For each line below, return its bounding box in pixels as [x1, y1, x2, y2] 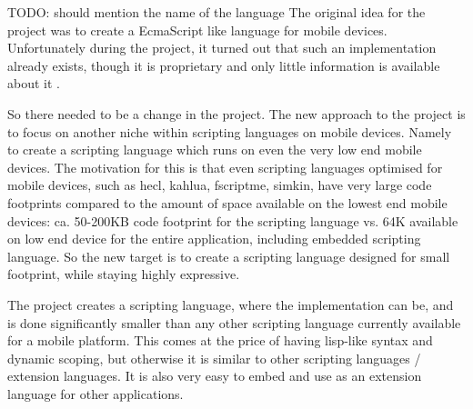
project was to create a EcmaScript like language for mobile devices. [7, 20, 387, 39]
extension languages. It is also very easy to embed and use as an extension [7, 366, 422, 385]
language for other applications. [7, 384, 184, 403]
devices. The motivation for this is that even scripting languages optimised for [7, 157, 443, 176]
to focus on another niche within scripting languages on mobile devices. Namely [7, 122, 452, 141]
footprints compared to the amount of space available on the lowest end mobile [7, 193, 448, 212]
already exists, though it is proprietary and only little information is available [7, 55, 440, 75]
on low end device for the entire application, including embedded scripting [7, 229, 421, 248]
